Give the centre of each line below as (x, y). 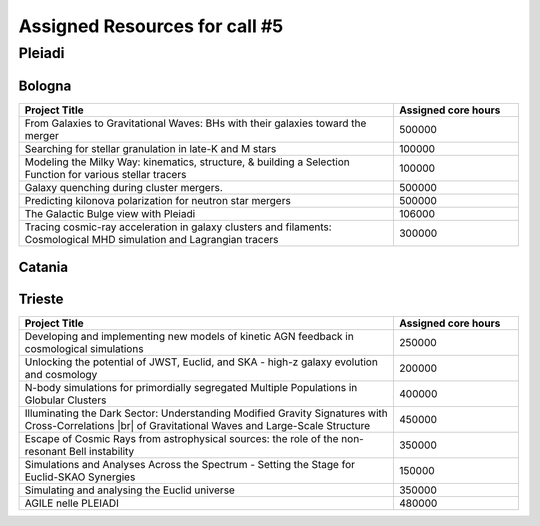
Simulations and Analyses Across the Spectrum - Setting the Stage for (189, 465)
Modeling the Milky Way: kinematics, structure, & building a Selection (187, 162)
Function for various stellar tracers (105, 174)
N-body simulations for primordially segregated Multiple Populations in (191, 388)
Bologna (45, 85)
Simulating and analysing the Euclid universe (129, 490)
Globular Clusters (65, 400)
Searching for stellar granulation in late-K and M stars (150, 148)
